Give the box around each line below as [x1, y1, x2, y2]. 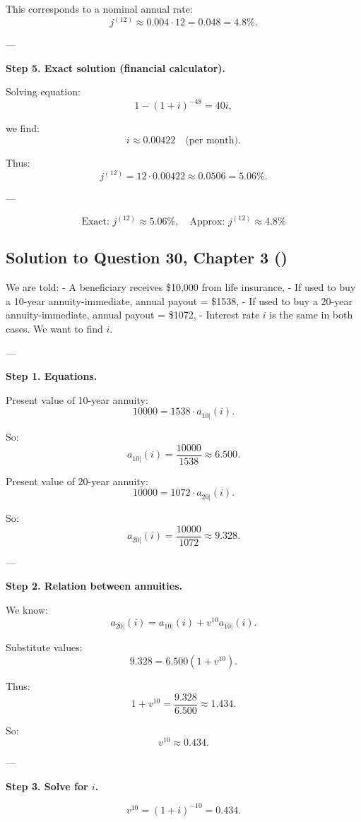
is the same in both [269, 307, 353, 322]
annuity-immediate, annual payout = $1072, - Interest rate [6, 307, 260, 322]
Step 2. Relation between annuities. [6, 578, 183, 593]
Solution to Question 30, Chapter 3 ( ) [6, 246, 288, 268]
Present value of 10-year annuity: [6, 392, 148, 407]
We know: [6, 602, 48, 616]
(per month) [185, 135, 239, 145]
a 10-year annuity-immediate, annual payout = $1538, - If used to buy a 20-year [6, 293, 353, 308]
